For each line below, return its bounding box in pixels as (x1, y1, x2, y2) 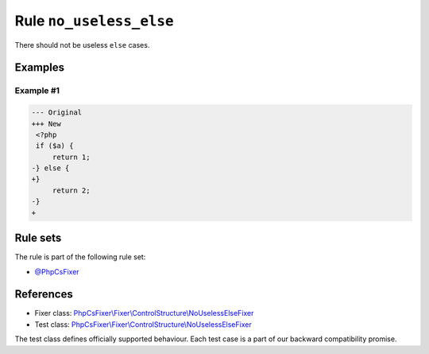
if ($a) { (36, 142, 74, 150)
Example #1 (14, 85, 60, 96)
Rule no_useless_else (14, 12, 174, 29)
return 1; (52, 152, 91, 161)
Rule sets (14, 231, 62, 245)
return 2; (52, 185, 91, 195)
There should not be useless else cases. (14, 40, 150, 49)
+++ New (31, 119, 61, 128)
